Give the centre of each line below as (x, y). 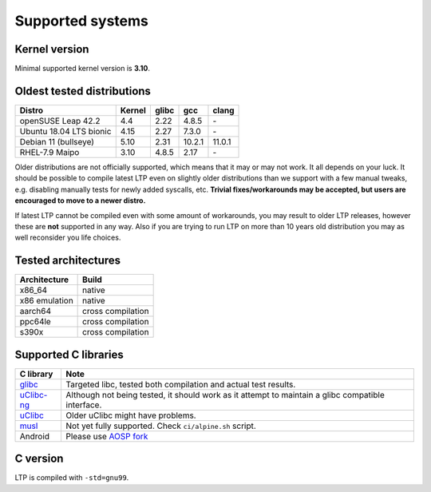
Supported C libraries (69, 354)
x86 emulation (46, 301)
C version (39, 459)
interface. (84, 405)
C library (36, 374)
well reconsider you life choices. (68, 238)
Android (35, 436)
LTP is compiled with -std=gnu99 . (72, 478)
